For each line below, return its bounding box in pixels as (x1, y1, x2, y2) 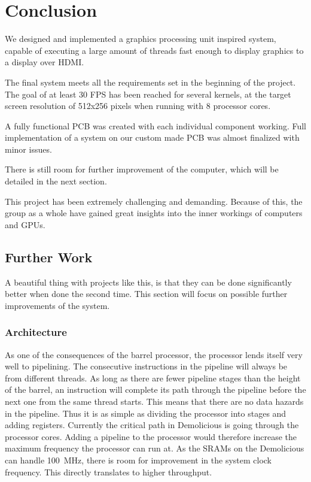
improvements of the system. (5, 299, 110, 311)
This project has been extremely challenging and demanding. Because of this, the (5, 195, 303, 207)
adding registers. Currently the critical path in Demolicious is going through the (5, 419, 299, 431)
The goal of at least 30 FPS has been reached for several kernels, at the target (5, 87, 291, 100)
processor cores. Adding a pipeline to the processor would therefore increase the (5, 430, 297, 442)
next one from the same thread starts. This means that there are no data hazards (5, 395, 304, 408)
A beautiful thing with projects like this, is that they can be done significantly (5, 275, 292, 288)
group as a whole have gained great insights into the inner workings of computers (5, 207, 303, 219)
